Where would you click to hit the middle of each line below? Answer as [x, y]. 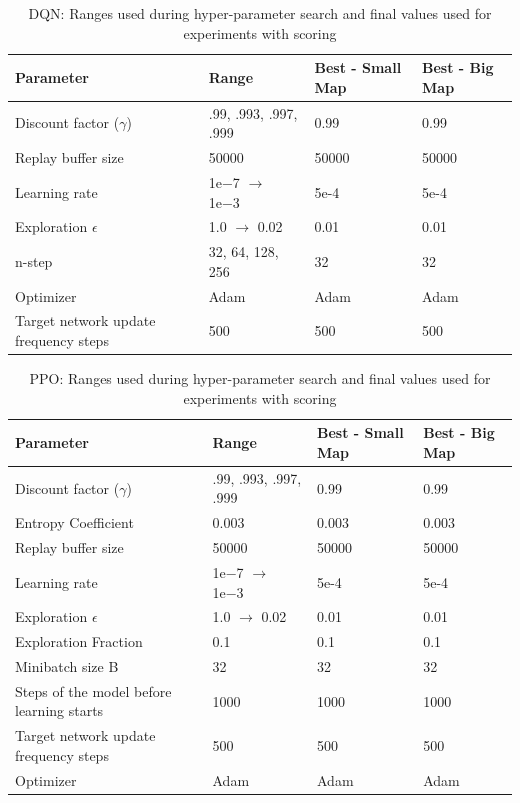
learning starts [59, 710]
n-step [34, 260]
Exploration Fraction [79, 641]
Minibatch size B [67, 666]
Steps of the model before [93, 690]
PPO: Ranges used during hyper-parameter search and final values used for [260, 378]
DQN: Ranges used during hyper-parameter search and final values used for [260, 13]
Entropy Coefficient [74, 522]
